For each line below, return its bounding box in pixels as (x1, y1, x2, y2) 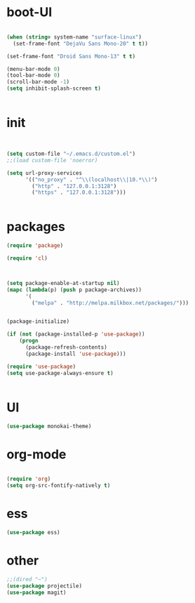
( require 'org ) (6, 475, 51, 483)
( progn (19, 338, 39, 345)
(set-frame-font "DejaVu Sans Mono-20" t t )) (13, 40, 149, 47)
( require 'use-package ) (6, 363, 76, 370)
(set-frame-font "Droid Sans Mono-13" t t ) (6, 53, 136, 60)
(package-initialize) (6, 318, 70, 325)
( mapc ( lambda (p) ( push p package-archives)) (6, 286, 142, 293)
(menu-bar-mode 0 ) (6, 65, 60, 72)
